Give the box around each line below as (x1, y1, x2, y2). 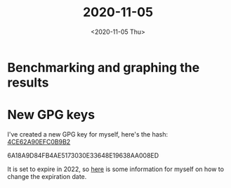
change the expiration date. (7, 172, 87, 180)
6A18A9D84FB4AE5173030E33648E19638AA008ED (7, 151, 159, 159)
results (7, 75, 49, 90)
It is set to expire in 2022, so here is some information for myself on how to (7, 165, 225, 173)
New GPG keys (7, 107, 95, 123)
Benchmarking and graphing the (7, 59, 200, 75)
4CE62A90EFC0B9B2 (7, 137, 71, 146)
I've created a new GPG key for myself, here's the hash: (7, 130, 169, 138)
